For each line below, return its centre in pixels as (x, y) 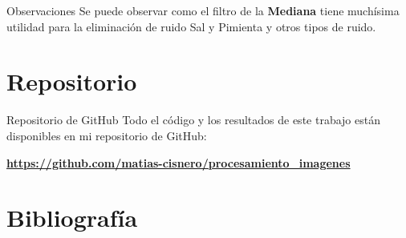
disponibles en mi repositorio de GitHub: (107, 135)
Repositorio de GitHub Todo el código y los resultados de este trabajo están (193, 120)
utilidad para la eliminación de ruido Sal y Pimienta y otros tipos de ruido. (191, 26)
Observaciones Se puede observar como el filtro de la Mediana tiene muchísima (203, 10)
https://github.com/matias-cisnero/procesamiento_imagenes (179, 162)
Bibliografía (72, 218)
